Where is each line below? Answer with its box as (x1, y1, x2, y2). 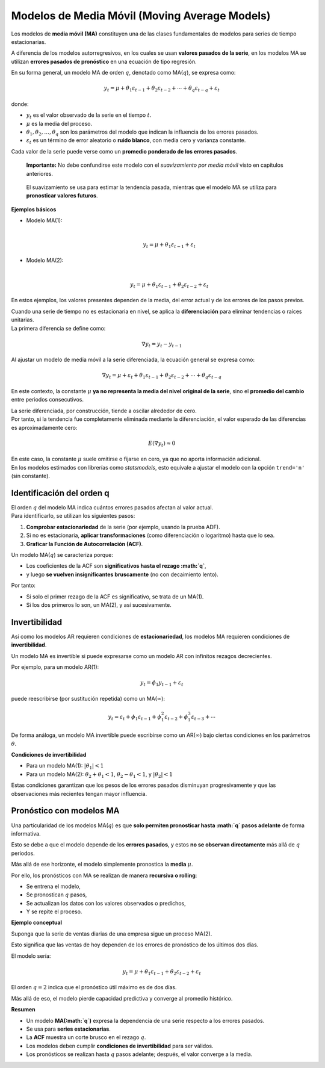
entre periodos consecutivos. (11, 396, 84, 403)
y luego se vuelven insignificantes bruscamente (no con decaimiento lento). (26, 571, 219, 578)
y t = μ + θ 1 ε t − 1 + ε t (143, 241, 196, 249)
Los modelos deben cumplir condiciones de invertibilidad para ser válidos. (26, 1042, 214, 1049)
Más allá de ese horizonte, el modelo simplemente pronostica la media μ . (11, 861, 193, 868)
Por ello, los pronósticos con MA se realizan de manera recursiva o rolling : (11, 872, 197, 879)
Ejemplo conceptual (11, 919, 63, 927)
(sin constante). (11, 473, 51, 480)
